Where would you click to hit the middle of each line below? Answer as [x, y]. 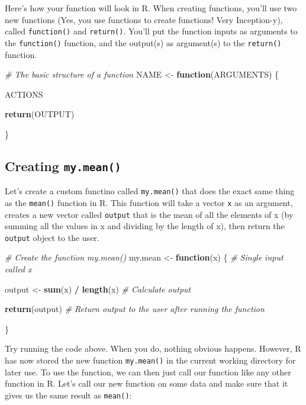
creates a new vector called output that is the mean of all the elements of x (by [149, 214]
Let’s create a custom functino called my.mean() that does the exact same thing [150, 191]
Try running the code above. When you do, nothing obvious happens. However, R [153, 348]
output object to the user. [52, 237]
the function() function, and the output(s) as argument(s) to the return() [143, 42]
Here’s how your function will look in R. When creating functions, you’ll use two [151, 8]
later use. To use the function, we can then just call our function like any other [148, 372]
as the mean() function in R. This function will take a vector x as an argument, [149, 202]
